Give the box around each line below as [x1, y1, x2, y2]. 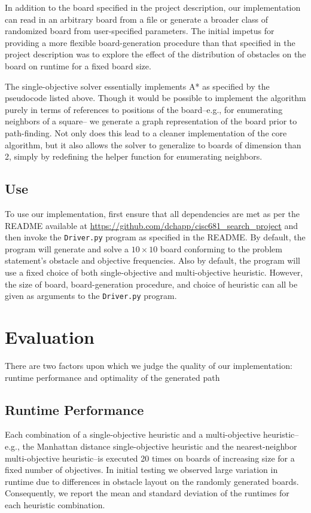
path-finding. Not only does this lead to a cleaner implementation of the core [5, 126, 287, 139]
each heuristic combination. [5, 498, 105, 511]
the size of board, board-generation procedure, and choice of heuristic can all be [5, 277, 298, 290]
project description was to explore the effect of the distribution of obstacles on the [5, 48, 306, 60]
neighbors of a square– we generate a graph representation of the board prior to [5, 115, 297, 127]
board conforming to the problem [160, 242, 282, 255]
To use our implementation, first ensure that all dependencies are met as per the [5, 207, 300, 219]
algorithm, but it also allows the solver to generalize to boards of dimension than [5, 138, 301, 151]
